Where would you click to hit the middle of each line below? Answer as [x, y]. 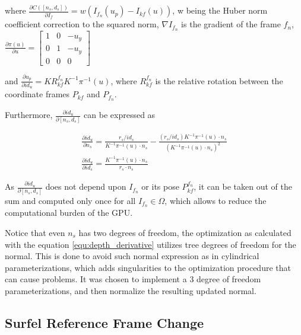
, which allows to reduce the [216, 200]
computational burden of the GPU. [69, 213]
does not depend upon [86, 186]
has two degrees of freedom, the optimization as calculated [185, 232]
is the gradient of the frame [231, 24]
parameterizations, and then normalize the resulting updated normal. [131, 290]
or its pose [160, 186]
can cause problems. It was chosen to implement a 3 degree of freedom [133, 279]
